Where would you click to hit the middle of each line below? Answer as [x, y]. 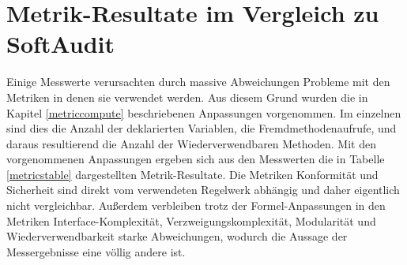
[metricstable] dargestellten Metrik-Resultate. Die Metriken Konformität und [192, 174]
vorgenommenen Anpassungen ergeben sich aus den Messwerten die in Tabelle [196, 159]
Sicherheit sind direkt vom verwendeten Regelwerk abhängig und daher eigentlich [203, 190]
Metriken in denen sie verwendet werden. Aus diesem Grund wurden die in [187, 97]
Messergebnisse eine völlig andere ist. [96, 251]
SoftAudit [61, 44]
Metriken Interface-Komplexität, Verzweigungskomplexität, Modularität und [191, 220]
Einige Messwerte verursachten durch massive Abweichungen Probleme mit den [198, 82]
